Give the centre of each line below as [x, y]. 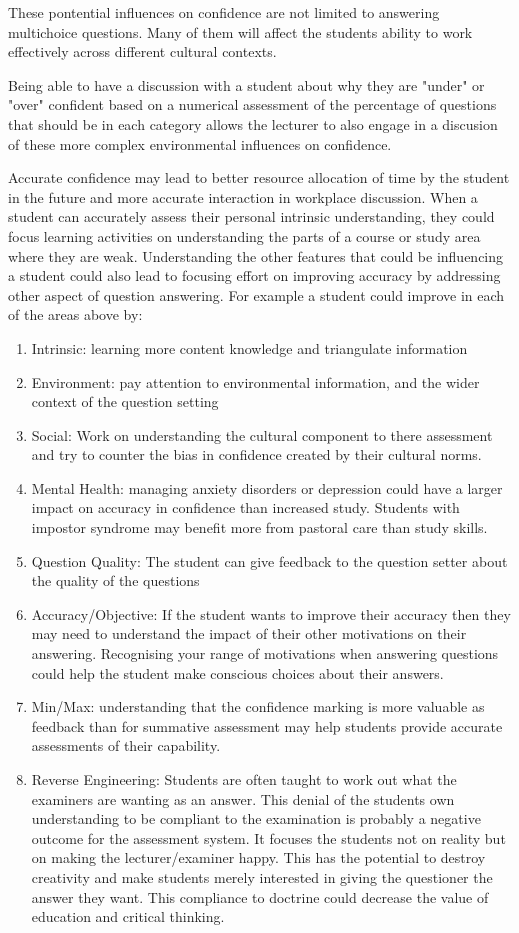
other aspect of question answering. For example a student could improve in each [256, 294]
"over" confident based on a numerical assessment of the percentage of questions [252, 104]
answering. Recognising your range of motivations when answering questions [265, 653]
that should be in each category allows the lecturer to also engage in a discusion [253, 123]
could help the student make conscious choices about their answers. [237, 672]
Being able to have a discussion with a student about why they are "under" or [246, 84]
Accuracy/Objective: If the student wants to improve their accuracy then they [271, 613]
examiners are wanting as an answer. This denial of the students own [243, 798]
